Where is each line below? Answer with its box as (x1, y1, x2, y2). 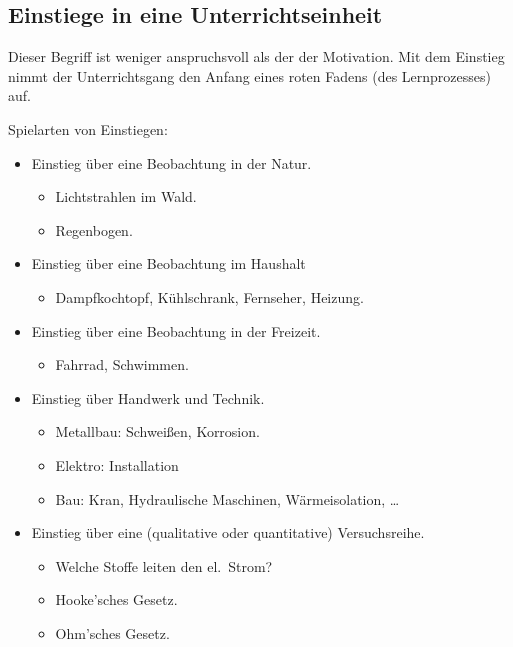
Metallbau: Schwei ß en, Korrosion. (55, 421, 260, 442)
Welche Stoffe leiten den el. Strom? (55, 555, 273, 576)
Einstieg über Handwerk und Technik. (31, 387, 265, 408)
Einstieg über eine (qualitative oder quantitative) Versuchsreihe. (31, 522, 425, 543)
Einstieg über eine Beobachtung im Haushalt (31, 253, 306, 274)
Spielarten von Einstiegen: (8, 118, 168, 139)
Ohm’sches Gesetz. (55, 622, 170, 643)
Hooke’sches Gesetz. (55, 589, 178, 610)
